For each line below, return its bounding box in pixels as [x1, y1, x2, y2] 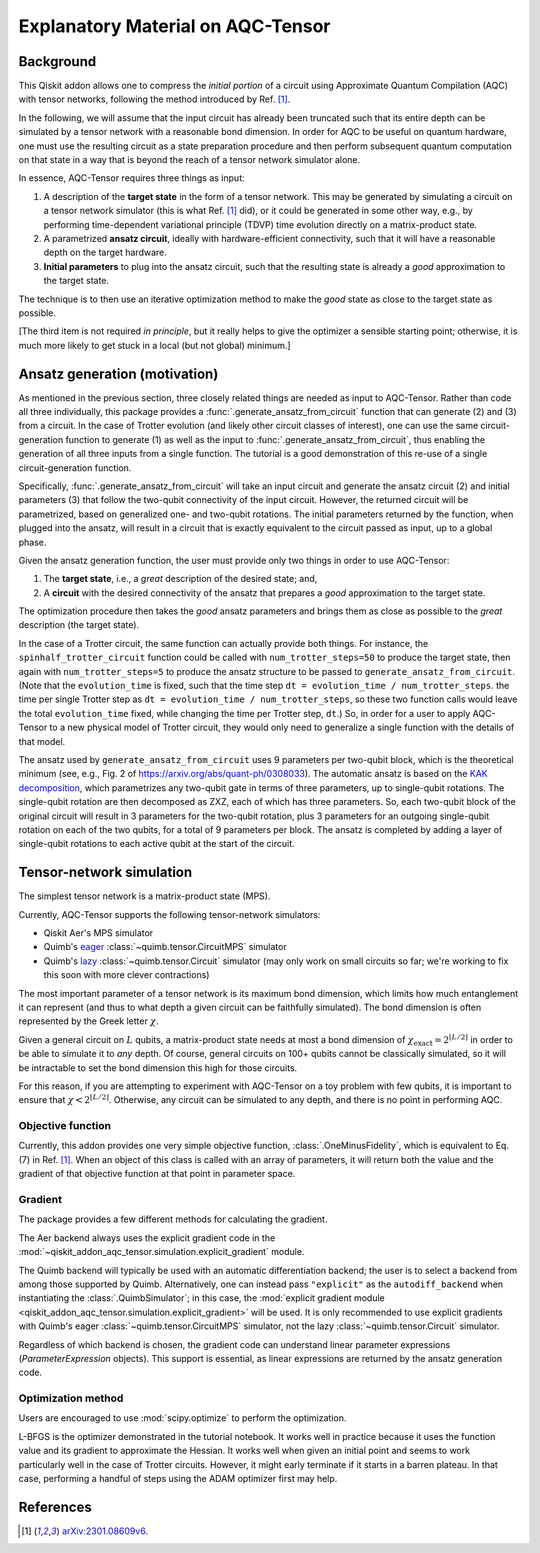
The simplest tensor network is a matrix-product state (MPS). [18, 890, 271, 902]
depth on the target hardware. [43, 246, 167, 259]
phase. [18, 536, 47, 548]
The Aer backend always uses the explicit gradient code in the [18, 1231, 276, 1244]
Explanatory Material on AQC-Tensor [18, 15, 331, 37]
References [18, 1498, 92, 1515]
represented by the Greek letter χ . [18, 1015, 159, 1027]
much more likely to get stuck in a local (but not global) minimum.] [18, 339, 291, 351]
